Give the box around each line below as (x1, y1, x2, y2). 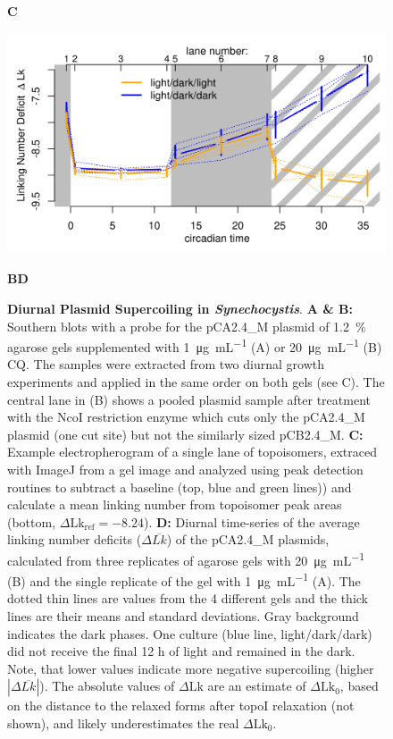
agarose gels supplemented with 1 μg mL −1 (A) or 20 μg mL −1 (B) (7, 335, 382, 356)
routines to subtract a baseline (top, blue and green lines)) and (7, 477, 352, 496)
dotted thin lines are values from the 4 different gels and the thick (7, 589, 368, 608)
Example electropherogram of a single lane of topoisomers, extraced (7, 442, 377, 461)
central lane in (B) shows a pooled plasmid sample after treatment (7, 390, 371, 408)
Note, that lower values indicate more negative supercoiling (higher (7, 659, 374, 677)
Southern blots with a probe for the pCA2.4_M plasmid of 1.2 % (7, 316, 366, 335)
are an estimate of (207, 676, 306, 695)
